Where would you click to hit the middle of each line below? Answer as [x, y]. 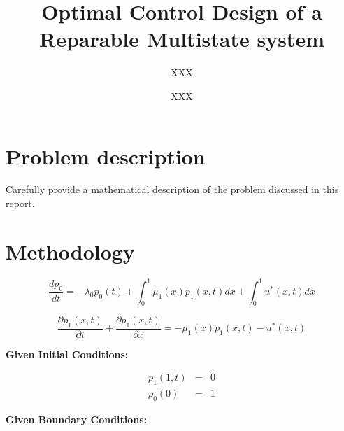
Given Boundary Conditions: [77, 419]
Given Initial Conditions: [67, 354]
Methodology [70, 251]
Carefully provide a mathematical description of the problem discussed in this [172, 189]
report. [20, 203]
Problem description [106, 156]
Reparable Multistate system [182, 39]
